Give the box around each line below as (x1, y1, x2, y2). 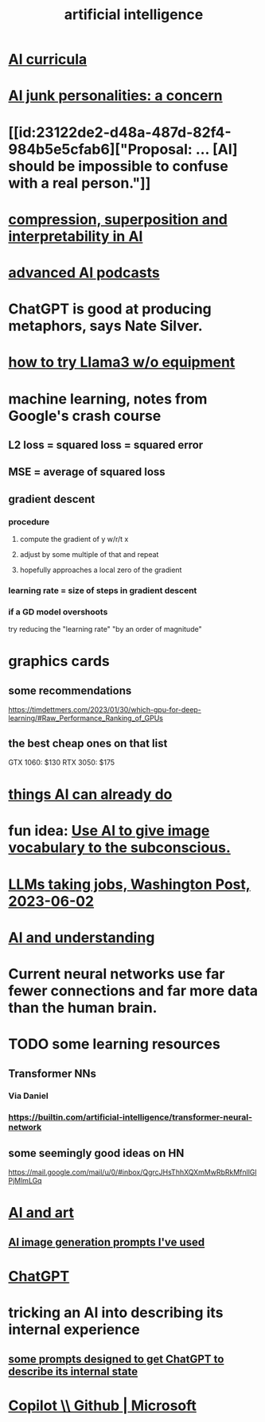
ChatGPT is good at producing (8, 300, 212, 318)
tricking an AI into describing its (8, 1303, 224, 1322)
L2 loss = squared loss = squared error (8, 438, 204, 451)
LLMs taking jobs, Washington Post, (8, 875, 251, 893)
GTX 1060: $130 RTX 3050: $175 (8, 758, 115, 767)
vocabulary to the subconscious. (8, 839, 231, 857)
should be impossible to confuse (8, 157, 228, 175)
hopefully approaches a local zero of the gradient (19, 565, 182, 575)
